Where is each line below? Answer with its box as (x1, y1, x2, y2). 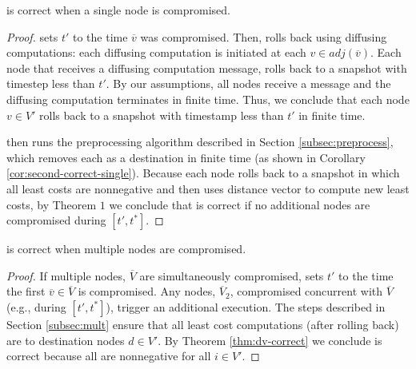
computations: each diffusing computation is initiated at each (6, 44, 306, 61)
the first (6, 283, 46, 300)
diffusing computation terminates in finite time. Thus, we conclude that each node (6, 90, 410, 107)
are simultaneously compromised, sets (139, 267, 324, 284)
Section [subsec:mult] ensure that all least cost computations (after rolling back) (6, 315, 399, 332)
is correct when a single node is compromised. (6, 2, 230, 18)
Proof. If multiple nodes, (6, 267, 126, 284)
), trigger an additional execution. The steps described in (106, 298, 386, 315)
